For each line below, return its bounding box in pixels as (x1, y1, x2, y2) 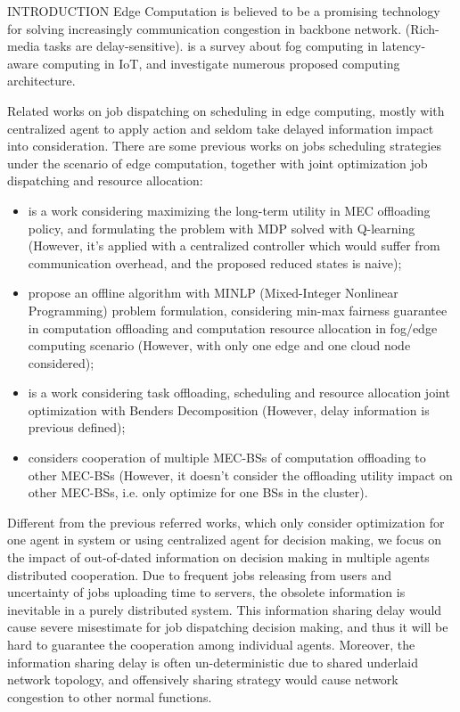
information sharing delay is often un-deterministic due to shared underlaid (7, 652, 419, 671)
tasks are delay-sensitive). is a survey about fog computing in (44, 37, 378, 55)
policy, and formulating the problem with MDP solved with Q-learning (28, 218, 415, 237)
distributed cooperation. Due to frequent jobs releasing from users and (7, 565, 391, 584)
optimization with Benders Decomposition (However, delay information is (28, 400, 430, 419)
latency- (382, 37, 426, 55)
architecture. (7, 71, 76, 90)
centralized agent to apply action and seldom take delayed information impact (7, 119, 434, 137)
